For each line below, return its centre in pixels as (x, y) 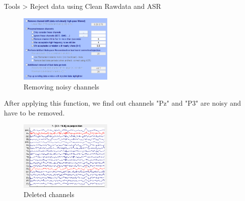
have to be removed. (34, 112)
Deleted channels (49, 194)
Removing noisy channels (61, 86)
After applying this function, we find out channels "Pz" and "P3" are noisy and (122, 103)
